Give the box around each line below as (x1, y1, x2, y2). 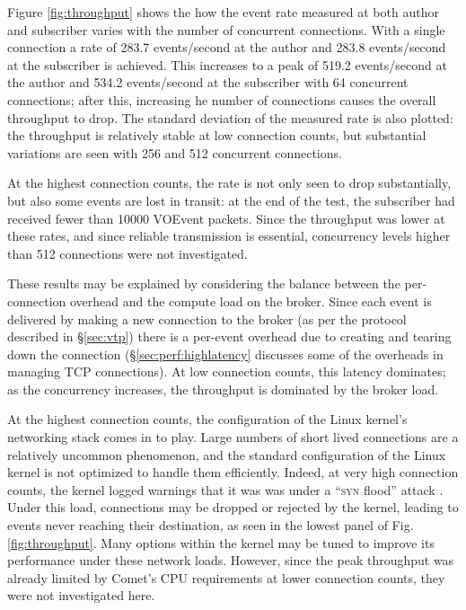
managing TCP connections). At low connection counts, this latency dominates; (7, 362, 446, 381)
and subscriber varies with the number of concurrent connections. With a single (7, 20, 445, 39)
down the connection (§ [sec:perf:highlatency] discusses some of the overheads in (7, 344, 444, 363)
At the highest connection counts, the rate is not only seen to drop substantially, (7, 173, 452, 192)
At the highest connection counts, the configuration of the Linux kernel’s (7, 410, 408, 429)
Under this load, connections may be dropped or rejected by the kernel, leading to (7, 498, 459, 517)
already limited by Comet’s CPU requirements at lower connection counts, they (7, 568, 445, 587)
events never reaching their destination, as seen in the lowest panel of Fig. (7, 516, 414, 535)
